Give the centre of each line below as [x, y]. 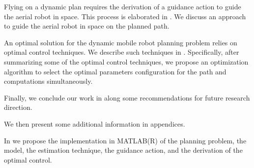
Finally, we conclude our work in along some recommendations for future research [127, 97]
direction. [18, 107]
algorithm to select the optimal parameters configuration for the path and [115, 71]
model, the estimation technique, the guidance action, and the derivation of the [123, 150]
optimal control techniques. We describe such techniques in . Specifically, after [122, 52]
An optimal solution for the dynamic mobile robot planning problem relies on [121, 42]
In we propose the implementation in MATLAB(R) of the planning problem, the [125, 140]
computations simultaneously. [48, 81]
